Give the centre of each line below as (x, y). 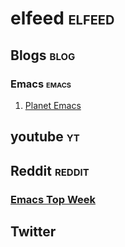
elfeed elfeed (62, 18)
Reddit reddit (50, 170)
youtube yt (45, 137)
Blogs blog (43, 55)
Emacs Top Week (53, 199)
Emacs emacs (41, 84)
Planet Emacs (53, 105)
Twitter (33, 231)
